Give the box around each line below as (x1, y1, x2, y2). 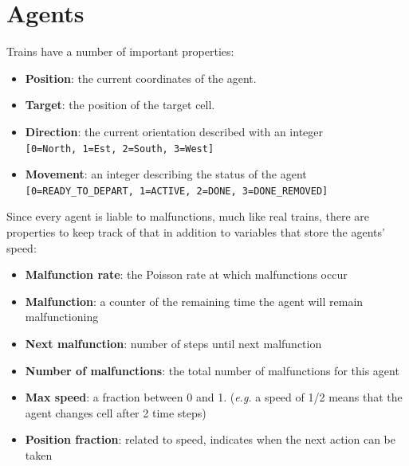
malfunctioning (25, 308, 99, 325)
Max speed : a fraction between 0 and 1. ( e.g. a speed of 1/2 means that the (25, 389, 403, 405)
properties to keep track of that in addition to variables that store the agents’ (6, 224, 385, 240)
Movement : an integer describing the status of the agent (25, 166, 307, 182)
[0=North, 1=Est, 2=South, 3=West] (25, 143, 214, 155)
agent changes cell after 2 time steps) (25, 404, 206, 421)
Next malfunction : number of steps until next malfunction (25, 335, 322, 351)
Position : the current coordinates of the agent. (25, 69, 257, 86)
